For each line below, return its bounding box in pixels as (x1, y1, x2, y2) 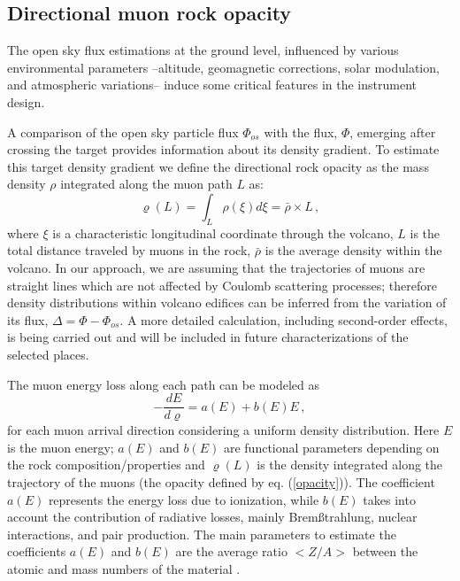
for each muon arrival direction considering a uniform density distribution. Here (7, 421, 440, 439)
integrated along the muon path (60, 174, 233, 193)
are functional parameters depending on (223, 438, 440, 456)
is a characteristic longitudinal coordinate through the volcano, (52, 223, 394, 242)
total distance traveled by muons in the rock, (7, 241, 251, 260)
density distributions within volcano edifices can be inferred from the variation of (7, 293, 447, 312)
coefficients (7, 542, 66, 561)
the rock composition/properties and (7, 455, 205, 474)
